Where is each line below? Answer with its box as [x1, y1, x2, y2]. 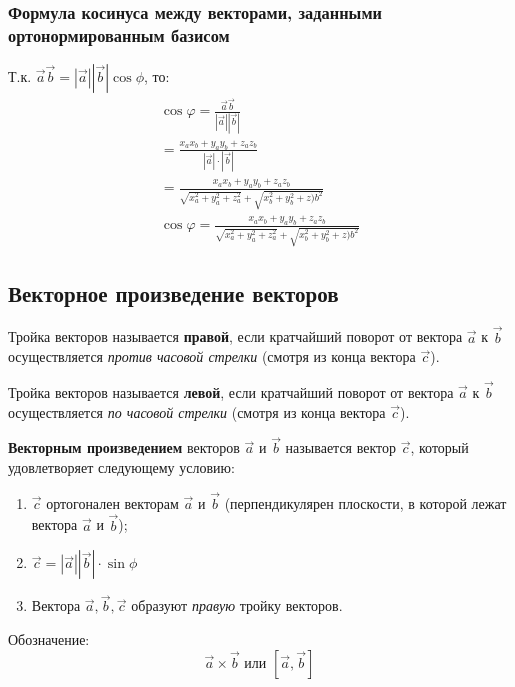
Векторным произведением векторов [8, 437, 240, 458]
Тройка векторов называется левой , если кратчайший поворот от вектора [8, 382, 454, 402]
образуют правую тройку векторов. [131, 595, 343, 616]
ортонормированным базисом [8, 22, 230, 47]
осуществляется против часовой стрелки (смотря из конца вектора [8, 346, 416, 367]
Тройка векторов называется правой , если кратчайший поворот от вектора [8, 326, 463, 347]
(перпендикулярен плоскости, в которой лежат [224, 492, 507, 513]
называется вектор [285, 437, 396, 458]
